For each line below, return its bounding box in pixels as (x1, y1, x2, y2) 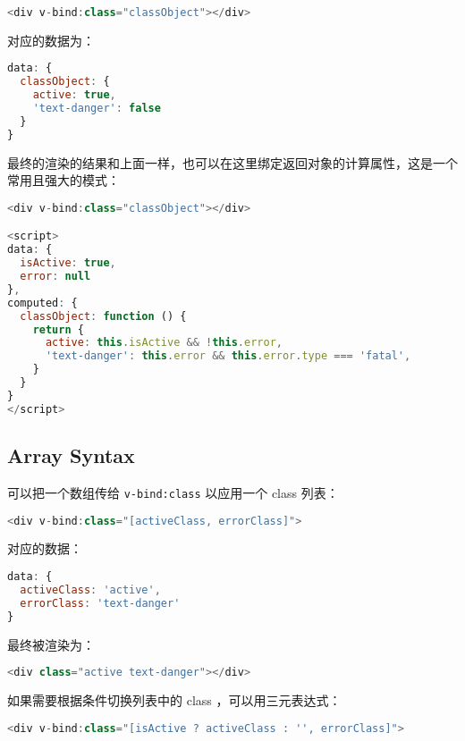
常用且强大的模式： (7, 171, 120, 189)
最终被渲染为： (7, 635, 95, 653)
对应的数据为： (7, 30, 95, 49)
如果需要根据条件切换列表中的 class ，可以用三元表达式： (7, 690, 342, 709)
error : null (20, 270, 91, 283)
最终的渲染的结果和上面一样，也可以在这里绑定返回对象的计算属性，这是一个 (7, 153, 458, 172)
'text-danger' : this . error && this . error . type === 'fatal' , (45, 349, 411, 363)
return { (32, 323, 84, 336)
